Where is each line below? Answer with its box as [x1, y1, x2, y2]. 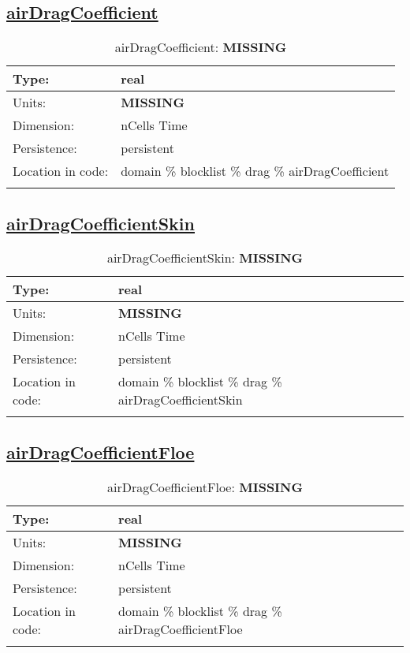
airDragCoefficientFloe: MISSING [107, 477, 303, 496]
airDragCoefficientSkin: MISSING [106, 248, 304, 267]
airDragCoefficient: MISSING [114, 38, 287, 57]
